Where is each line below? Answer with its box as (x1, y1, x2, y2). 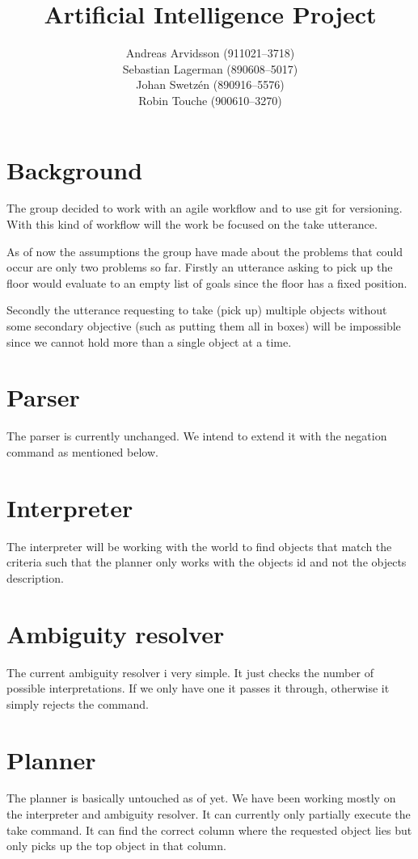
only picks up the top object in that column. (6, 837, 226, 854)
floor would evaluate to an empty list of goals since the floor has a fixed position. (6, 274, 407, 291)
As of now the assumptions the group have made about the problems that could (6, 242, 403, 259)
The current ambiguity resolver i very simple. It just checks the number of (6, 663, 374, 680)
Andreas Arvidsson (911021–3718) (125, 44, 295, 61)
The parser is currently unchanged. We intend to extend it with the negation (6, 427, 387, 444)
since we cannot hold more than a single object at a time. (6, 333, 292, 350)
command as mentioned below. (6, 443, 158, 460)
